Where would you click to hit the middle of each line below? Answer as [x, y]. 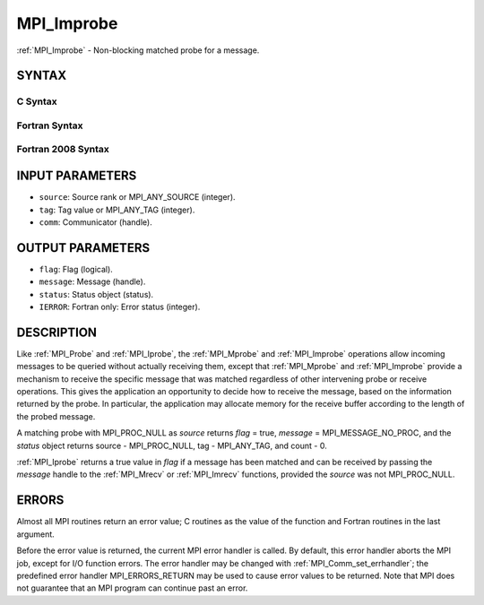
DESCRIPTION [57, 332]
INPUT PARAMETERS [77, 176]
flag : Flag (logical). [76, 269]
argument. [36, 534]
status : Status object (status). [96, 294]
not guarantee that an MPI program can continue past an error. [132, 588]
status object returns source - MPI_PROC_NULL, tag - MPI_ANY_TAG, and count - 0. [172, 445]
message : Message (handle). [92, 281]
